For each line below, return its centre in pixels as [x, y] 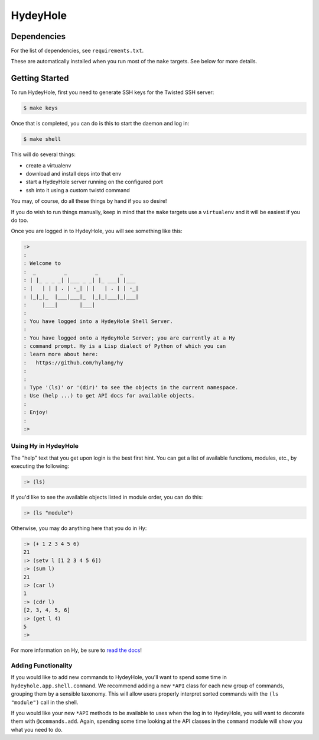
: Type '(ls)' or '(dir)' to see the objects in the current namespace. [131, 388]
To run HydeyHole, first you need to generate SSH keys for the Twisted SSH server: [113, 92]
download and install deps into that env [74, 174]
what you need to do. [37, 729]
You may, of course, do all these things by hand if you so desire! [89, 201]
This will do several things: [43, 154]
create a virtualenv [48, 165]
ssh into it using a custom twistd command [78, 190]
